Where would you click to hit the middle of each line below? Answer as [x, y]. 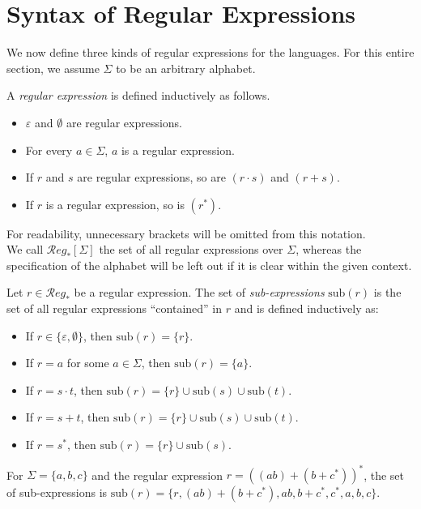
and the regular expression [157, 475]
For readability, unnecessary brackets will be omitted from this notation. [186, 233]
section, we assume [53, 68]
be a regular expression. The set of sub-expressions [199, 292]
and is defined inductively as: [306, 308]
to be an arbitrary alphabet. [186, 68]
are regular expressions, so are [151, 177]
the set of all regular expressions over [191, 249]
